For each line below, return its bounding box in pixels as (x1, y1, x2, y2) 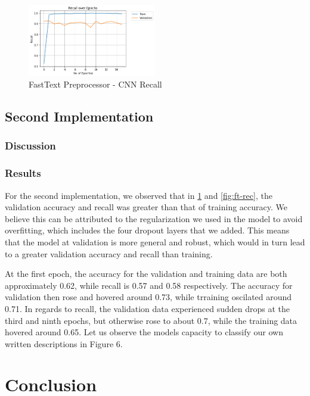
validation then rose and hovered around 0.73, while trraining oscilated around (5, 291, 292, 303)
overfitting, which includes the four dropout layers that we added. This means (5, 224, 290, 236)
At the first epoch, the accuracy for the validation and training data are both (5, 267, 287, 280)
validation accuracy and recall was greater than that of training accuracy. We (5, 201, 287, 213)
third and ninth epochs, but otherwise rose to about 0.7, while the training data (5, 314, 297, 326)
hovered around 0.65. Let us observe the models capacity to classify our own (5, 326, 283, 338)
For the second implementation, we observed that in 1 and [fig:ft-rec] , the (5, 189, 272, 201)
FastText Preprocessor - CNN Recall (29, 78, 162, 91)
